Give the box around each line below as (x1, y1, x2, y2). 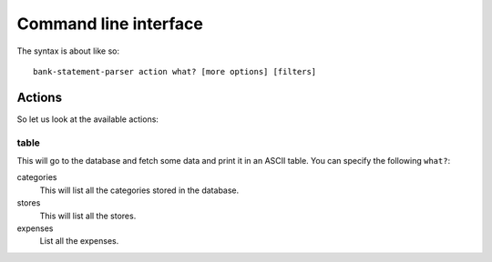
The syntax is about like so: (16, 45, 120, 56)
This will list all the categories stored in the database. (39, 185, 240, 196)
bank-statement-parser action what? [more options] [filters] (33, 66, 317, 76)
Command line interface (16, 14, 204, 34)
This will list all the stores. (39, 210, 137, 221)
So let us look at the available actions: (16, 114, 159, 125)
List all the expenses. (39, 236, 119, 247)
